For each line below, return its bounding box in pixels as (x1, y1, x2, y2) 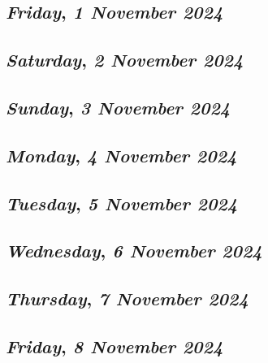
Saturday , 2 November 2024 (6, 47, 244, 72)
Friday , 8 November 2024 (6, 333, 223, 358)
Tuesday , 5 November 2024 (6, 190, 238, 215)
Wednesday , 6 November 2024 (6, 238, 262, 263)
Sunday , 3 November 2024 (6, 94, 231, 119)
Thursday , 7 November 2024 (6, 286, 249, 311)
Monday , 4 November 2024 (6, 142, 237, 167)
